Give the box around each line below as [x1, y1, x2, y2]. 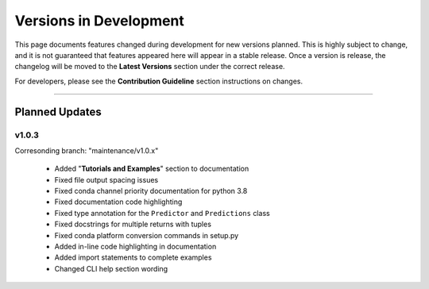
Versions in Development [14, 12, 184, 29]
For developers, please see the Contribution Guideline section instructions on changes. [14, 76, 303, 86]
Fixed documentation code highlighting [54, 197, 183, 206]
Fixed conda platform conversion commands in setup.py [54, 230, 239, 240]
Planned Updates [14, 105, 102, 118]
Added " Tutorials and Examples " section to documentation [54, 164, 249, 174]
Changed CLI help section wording [54, 264, 168, 273]
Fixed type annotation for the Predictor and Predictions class [54, 208, 270, 218]
